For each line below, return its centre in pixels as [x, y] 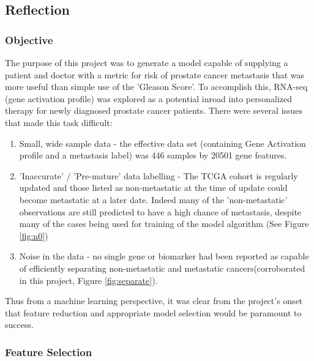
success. [19, 325]
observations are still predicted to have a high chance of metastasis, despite [160, 211]
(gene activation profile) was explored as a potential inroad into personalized [149, 98]
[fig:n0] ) [34, 235]
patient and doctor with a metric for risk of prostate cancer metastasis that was [155, 74]
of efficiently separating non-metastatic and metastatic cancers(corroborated [162, 268]
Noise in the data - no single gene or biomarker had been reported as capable [164, 256]
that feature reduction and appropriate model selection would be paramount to [153, 312]
